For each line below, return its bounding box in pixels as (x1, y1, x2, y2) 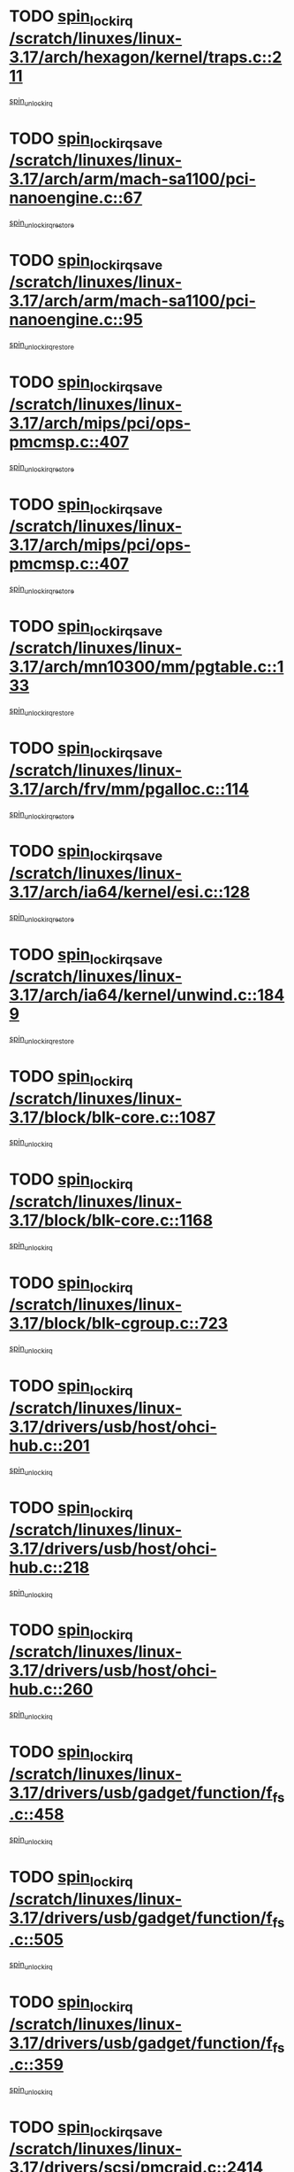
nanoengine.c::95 (9, 310, 143, 330)
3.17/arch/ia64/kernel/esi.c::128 (9, 882, 250, 903)
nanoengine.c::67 (9, 188, 143, 208)
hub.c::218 (9, 1557, 90, 1578)
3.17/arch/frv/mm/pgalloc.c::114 (9, 779, 250, 799)
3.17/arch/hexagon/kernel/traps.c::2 (9, 47, 283, 67)
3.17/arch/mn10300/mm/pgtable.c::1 (9, 657, 284, 677)
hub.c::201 (9, 1435, 90, 1455)
